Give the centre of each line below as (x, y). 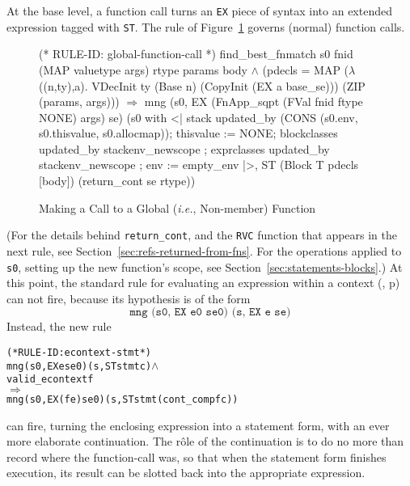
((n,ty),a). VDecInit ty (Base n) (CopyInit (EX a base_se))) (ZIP (202, 85)
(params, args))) (79, 101)
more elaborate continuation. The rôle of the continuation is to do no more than (205, 441)
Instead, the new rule (59, 326)
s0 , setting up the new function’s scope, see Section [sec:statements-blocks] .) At (205, 266)
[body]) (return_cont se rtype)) (117, 181)
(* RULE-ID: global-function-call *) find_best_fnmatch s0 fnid (196, 54)
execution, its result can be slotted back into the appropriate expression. (186, 473)
